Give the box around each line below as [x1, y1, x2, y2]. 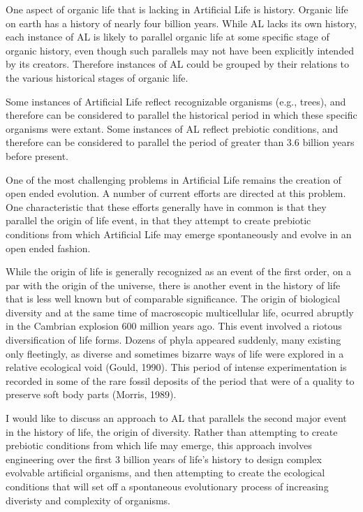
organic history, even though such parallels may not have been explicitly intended [6, 43, 354, 57]
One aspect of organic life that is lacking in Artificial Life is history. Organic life [6, 2, 348, 16]
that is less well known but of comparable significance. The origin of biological [6, 291, 341, 306]
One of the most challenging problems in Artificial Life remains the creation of [6, 172, 341, 186]
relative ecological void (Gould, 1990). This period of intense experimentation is [6, 360, 347, 374]
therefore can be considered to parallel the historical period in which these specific [6, 108, 357, 122]
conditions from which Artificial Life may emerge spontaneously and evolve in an [6, 226, 352, 241]
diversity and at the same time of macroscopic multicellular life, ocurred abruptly [6, 305, 354, 319]
